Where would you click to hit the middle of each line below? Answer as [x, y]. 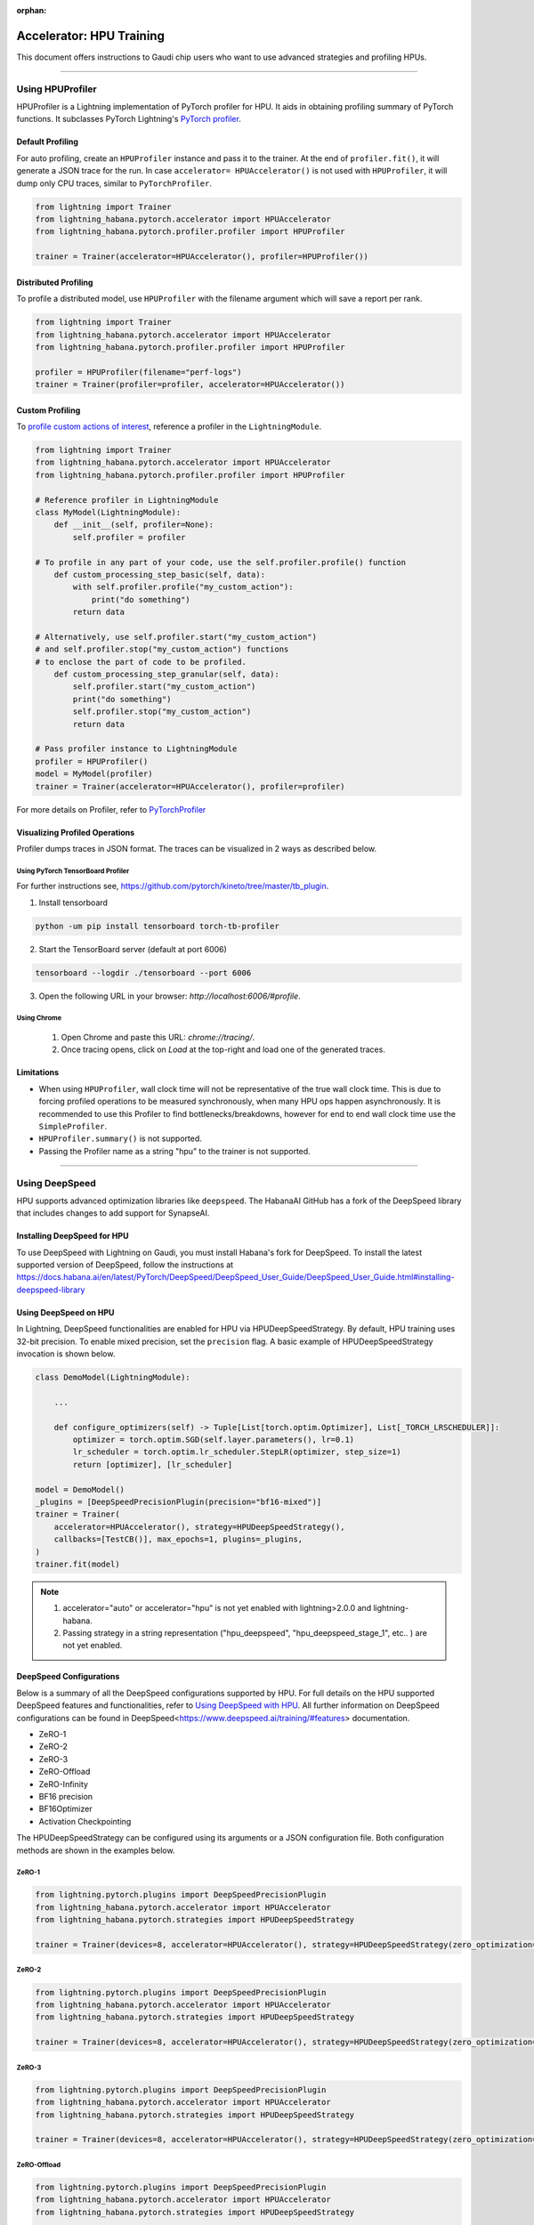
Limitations [38, 1072]
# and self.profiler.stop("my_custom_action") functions [162, 649]
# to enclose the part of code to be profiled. [141, 662]
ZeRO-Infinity [64, 1784]
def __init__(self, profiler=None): [133, 525]
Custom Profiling [49, 410]
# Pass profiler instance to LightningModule [136, 749]
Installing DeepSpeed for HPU [73, 1236]
